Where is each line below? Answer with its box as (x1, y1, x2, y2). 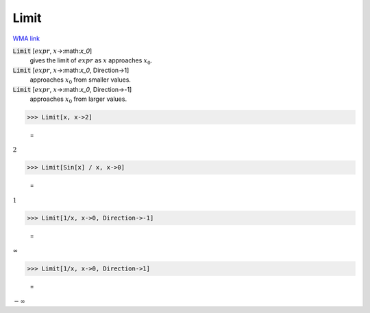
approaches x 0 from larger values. (29, 95, 127, 104)
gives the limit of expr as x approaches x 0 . (29, 56, 153, 67)
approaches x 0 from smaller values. (29, 76, 132, 85)
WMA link (12, 34, 40, 43)
